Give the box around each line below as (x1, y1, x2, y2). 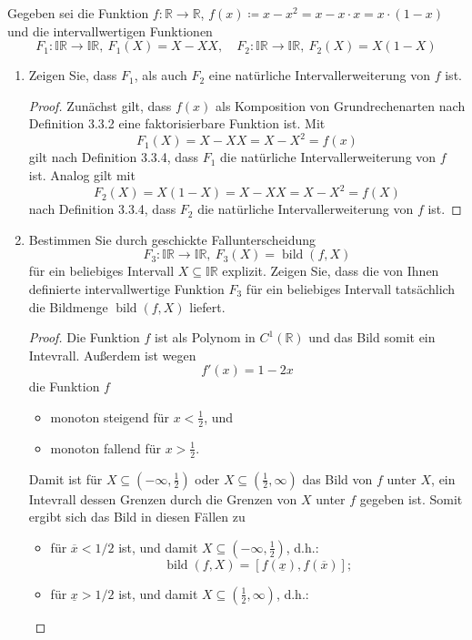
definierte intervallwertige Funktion (28, 279, 225, 298)
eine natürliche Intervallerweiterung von (208, 66, 431, 85)
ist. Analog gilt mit (28, 166, 136, 185)
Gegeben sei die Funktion (7, 4, 149, 22)
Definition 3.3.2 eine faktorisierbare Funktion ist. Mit (28, 114, 326, 133)
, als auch (134, 66, 187, 85)
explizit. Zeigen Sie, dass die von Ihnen (222, 261, 439, 280)
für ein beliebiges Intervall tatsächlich (246, 279, 456, 298)
